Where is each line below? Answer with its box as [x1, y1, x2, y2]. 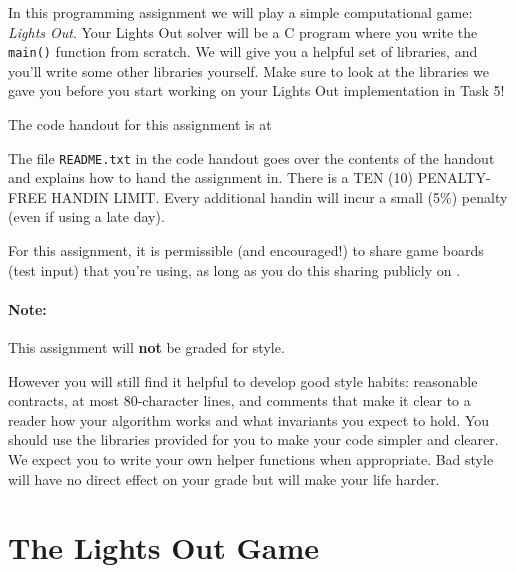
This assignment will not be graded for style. [8, 337, 285, 358]
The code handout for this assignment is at [8, 114, 272, 135]
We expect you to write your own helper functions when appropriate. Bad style [8, 449, 494, 470]
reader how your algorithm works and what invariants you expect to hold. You [8, 409, 490, 430]
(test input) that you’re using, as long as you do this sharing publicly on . [8, 259, 461, 280]
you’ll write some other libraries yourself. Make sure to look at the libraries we [8, 60, 489, 81]
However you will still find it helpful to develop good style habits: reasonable [8, 370, 478, 391]
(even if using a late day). [8, 206, 165, 227]
